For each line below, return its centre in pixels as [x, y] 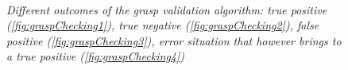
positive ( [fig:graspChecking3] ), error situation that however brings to [174, 40]
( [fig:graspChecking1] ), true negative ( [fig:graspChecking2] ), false [163, 25]
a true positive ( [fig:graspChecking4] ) [96, 56]
